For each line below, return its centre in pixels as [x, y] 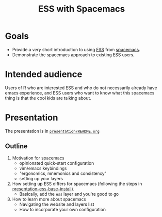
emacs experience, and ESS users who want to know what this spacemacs [80, 93]
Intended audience [44, 74]
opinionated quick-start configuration [57, 163]
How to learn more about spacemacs [49, 199]
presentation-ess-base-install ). [43, 189]
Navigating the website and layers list [57, 204]
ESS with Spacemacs [81, 9]
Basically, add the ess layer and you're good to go [69, 194]
